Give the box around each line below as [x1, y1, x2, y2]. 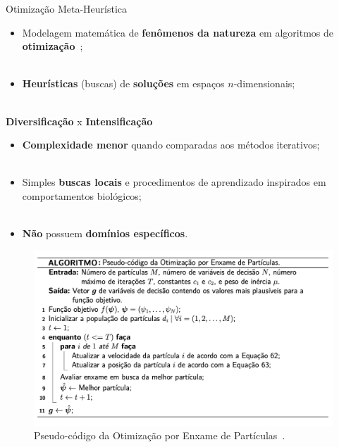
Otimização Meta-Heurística [6, 1, 127, 15]
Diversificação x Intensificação [6, 113, 153, 128]
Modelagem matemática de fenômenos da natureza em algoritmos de [22, 25, 333, 39]
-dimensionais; [233, 76, 295, 91]
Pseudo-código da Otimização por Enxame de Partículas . [34, 428, 285, 443]
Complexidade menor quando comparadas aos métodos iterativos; [22, 137, 320, 152]
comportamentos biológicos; [22, 188, 142, 203]
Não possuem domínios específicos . [22, 226, 188, 241]
